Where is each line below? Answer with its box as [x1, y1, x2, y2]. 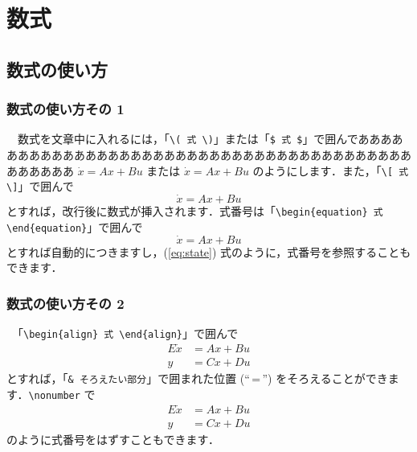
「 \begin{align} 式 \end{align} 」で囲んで [17, 325, 239, 342]
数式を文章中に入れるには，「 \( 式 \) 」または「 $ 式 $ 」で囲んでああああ [17, 130, 403, 147]
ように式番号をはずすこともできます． [17, 430, 219, 447]
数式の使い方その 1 [6, 99, 125, 119]
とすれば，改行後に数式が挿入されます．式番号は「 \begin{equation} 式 [6, 203, 383, 220]
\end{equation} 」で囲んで [6, 218, 143, 235]
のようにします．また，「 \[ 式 [252, 162, 409, 179]
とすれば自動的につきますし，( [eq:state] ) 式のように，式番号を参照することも [6, 243, 411, 260]
